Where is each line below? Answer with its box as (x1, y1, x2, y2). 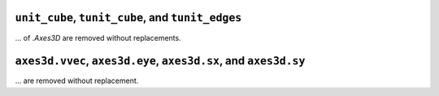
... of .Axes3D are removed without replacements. (15, 33, 182, 42)
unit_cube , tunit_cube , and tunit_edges (15, 11, 242, 24)
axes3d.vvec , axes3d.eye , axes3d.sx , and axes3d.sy (15, 54, 306, 68)
